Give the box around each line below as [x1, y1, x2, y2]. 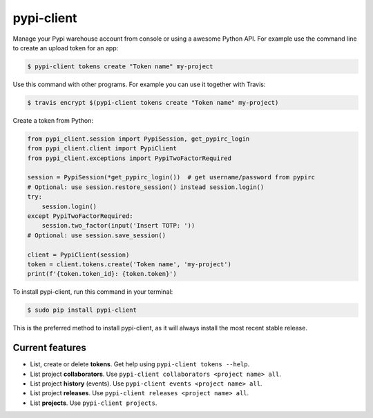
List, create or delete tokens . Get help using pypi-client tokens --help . [30, 360, 250, 368]
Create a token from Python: [12, 116, 93, 124]
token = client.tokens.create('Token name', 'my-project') [27, 260, 231, 268]
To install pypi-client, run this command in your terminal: [12, 288, 173, 296]
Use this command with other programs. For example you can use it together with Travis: [12, 80, 266, 88]
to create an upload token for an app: [12, 43, 119, 52]
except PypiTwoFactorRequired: [27, 212, 134, 220]
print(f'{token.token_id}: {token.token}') [27, 270, 178, 278]
